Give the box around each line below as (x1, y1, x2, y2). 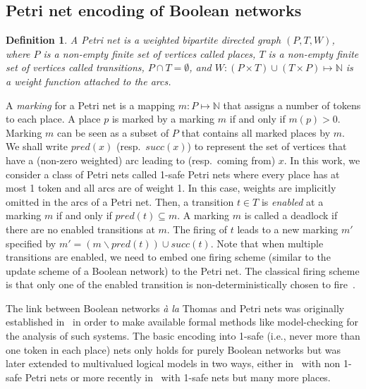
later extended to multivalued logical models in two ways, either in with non (6, 356, 341, 371)
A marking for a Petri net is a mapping (6, 97, 176, 112)
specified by (6, 235, 56, 250)
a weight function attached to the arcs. (6, 73, 171, 88)
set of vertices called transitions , (6, 60, 145, 75)
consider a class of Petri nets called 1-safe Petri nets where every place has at (6, 166, 340, 181)
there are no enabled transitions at (6, 221, 155, 236)
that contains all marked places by (181, 125, 331, 140)
